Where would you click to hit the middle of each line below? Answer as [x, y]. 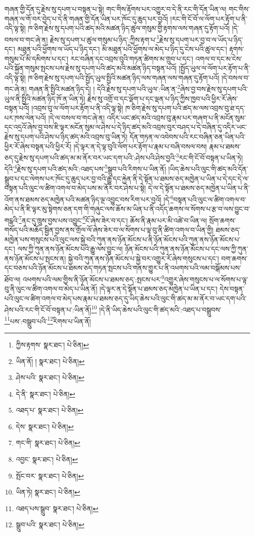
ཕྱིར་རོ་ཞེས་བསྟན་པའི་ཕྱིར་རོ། [38, 146]
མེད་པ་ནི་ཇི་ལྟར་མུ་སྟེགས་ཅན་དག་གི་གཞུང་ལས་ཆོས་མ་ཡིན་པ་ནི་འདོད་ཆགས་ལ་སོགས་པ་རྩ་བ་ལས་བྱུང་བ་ [127, 209]
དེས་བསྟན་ [232, 289]
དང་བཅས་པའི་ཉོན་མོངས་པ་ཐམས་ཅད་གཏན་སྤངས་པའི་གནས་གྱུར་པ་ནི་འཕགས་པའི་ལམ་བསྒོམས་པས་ [123, 268]
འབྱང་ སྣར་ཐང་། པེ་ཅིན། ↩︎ [47, 459]
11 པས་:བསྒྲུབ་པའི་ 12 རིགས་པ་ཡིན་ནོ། [48, 320]
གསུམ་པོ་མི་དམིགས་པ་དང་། [37, 58]
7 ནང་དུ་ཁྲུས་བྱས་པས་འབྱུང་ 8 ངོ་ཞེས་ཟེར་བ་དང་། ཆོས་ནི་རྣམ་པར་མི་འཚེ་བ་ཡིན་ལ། [113, 219]
